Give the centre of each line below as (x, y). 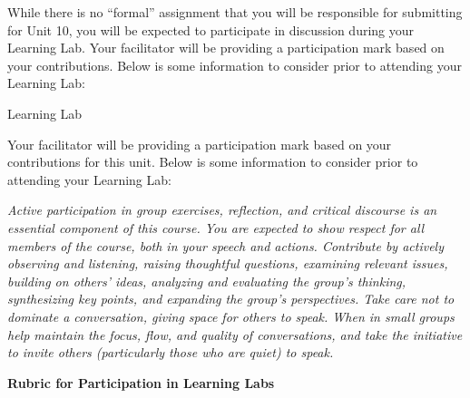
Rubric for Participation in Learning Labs (141, 382)
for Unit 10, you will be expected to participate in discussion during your (211, 29)
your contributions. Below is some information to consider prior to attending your (235, 65)
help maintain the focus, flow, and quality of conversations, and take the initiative (235, 334)
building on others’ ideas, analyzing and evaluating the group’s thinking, (207, 281)
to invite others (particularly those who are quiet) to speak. (171, 352)
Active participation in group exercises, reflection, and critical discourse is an (222, 210)
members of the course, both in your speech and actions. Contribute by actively (225, 245)
